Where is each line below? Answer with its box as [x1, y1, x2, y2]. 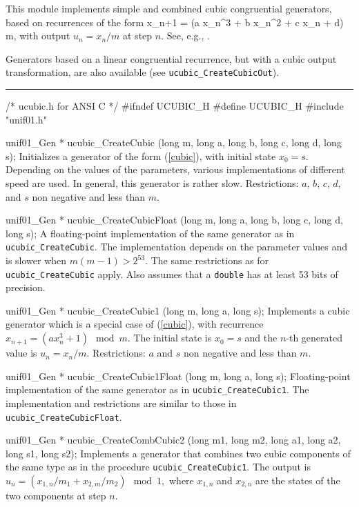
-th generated [286, 330, 342, 345]
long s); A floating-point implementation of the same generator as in [6, 226, 295, 240]
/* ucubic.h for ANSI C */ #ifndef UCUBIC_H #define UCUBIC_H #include [6, 99, 344, 113]
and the [244, 330, 278, 345]
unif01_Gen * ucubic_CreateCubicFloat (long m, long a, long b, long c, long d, [6, 212, 343, 227]
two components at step [6, 488, 106, 502]
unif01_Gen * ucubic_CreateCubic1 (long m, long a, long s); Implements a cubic [6, 303, 350, 317]
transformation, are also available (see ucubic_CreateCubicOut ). [6, 65, 280, 79]
